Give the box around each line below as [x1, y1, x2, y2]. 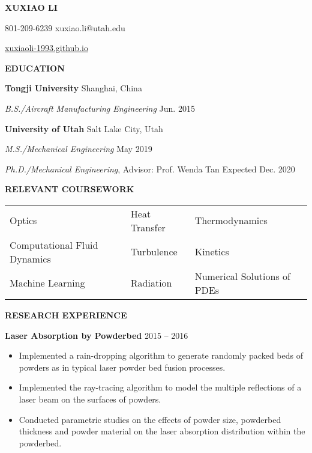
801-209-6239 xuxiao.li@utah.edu [5, 21, 125, 34]
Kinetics [194, 245, 229, 259]
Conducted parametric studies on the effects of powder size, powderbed [19, 413, 281, 425]
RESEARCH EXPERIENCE [5, 308, 127, 321]
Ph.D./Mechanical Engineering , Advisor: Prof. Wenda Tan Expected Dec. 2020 [5, 162, 295, 175]
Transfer [130, 220, 166, 234]
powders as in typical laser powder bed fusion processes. [19, 360, 226, 373]
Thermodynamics [194, 213, 268, 228]
